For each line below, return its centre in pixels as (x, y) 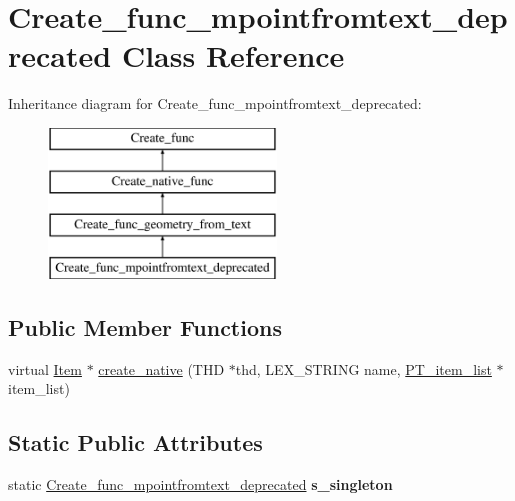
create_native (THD (161, 368)
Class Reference (233, 55)
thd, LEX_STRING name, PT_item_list (363, 368)
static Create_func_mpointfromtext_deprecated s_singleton (200, 484)
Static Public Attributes (135, 442)
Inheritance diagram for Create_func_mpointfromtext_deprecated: (215, 103)
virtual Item (45, 368)
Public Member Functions (145, 327)
